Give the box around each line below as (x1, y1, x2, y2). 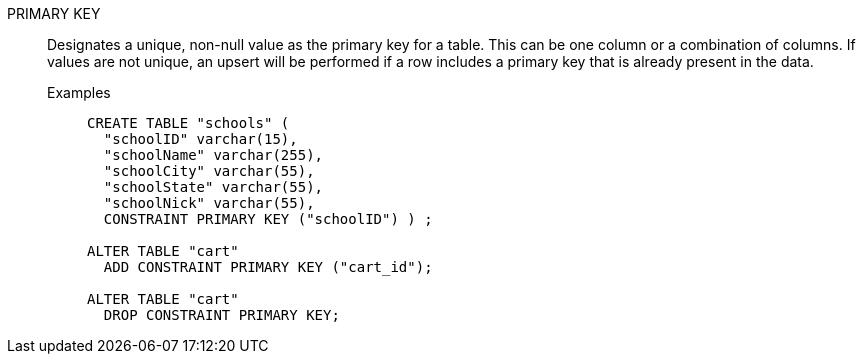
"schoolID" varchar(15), (103, 131, 298, 147)
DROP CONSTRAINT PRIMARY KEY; (103, 307, 340, 323)
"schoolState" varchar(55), (103, 179, 324, 195)
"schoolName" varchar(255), (103, 147, 324, 163)
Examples (47, 84, 111, 101)
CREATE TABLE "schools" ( (87, 115, 290, 131)
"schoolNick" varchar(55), (103, 195, 315, 211)
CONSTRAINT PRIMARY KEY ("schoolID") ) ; (103, 211, 433, 227)
